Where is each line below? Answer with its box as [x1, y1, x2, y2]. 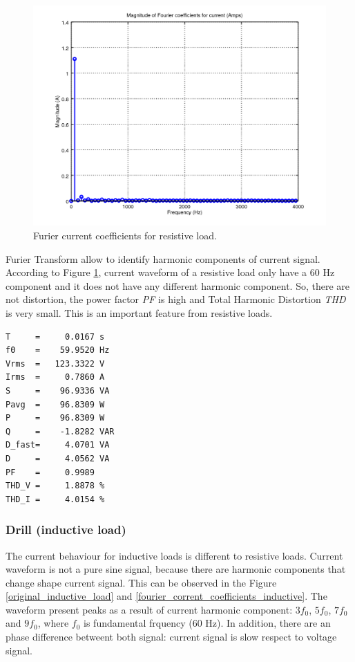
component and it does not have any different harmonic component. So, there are [6, 278, 350, 293]
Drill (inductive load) [6, 521, 126, 538]
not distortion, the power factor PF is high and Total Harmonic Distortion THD [6, 292, 346, 306]
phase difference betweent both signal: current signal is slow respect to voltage [6, 629, 337, 644]
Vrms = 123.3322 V [6, 358, 105, 369]
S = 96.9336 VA [6, 385, 110, 396]
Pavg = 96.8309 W [6, 399, 105, 410]
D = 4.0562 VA [6, 453, 110, 463]
